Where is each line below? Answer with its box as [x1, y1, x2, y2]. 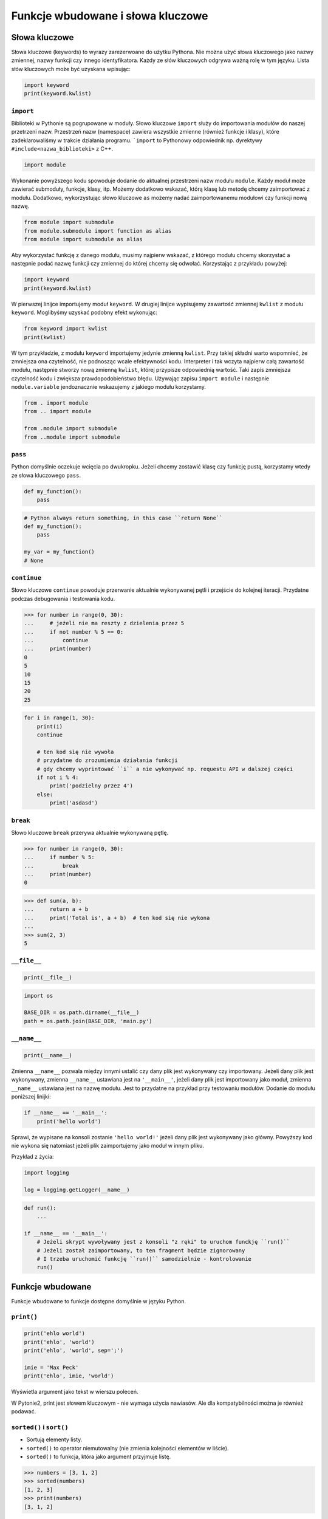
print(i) [36, 723, 63, 730]
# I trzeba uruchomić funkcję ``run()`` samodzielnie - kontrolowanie [36, 1255, 252, 1262]
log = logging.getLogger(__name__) [24, 1187, 130, 1193]
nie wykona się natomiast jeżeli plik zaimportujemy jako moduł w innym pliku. [11, 1142, 205, 1149]
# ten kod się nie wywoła [36, 748, 114, 755]
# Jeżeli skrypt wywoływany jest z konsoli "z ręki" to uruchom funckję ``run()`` [36, 1238, 290, 1246]
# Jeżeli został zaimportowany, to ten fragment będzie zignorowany [36, 1247, 245, 1254]
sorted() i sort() [11, 1422, 69, 1431]
